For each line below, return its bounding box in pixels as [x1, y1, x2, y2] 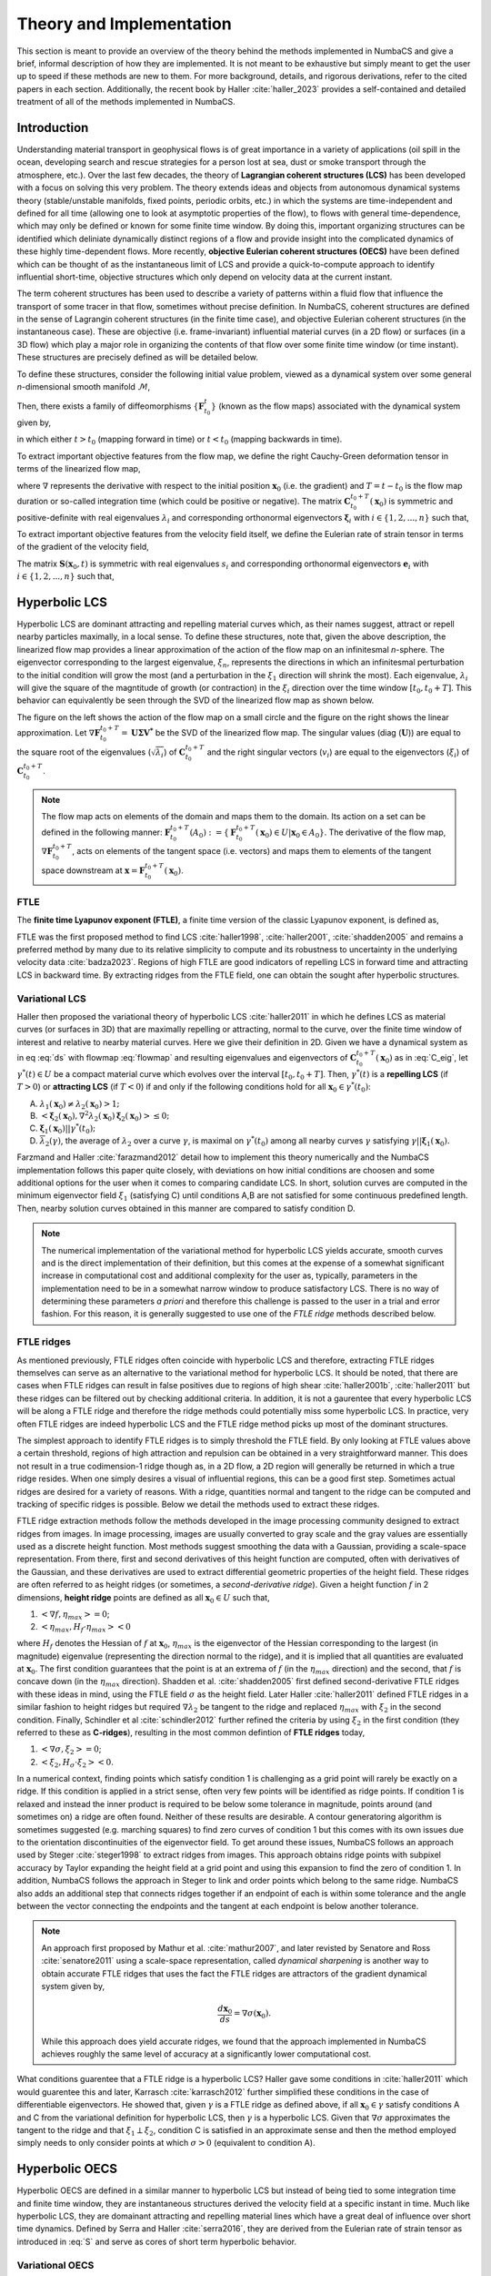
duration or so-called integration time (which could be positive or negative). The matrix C [16, 495, 351, 506]
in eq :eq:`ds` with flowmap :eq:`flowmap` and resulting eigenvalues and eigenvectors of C [16, 1052, 357, 1062]
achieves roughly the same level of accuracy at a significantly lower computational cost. [41, 2048, 372, 2059]
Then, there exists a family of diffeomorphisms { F [16, 401, 205, 412]
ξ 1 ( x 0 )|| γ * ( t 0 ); [39, 1122, 96, 1135]
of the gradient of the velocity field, [16, 542, 149, 553]
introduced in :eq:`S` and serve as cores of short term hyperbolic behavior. [16, 2236, 297, 2247]
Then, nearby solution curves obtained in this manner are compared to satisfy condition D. [16, 1203, 356, 1214]
